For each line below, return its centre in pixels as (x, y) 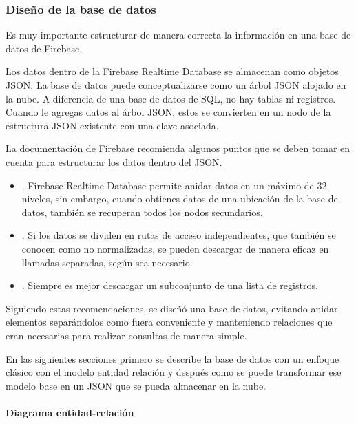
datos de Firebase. (44, 48)
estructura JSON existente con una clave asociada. (112, 125)
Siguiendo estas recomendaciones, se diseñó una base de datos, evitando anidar (172, 308)
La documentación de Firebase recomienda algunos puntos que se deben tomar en (178, 148)
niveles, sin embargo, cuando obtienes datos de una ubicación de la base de (180, 199)
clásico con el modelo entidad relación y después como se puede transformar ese (174, 372)
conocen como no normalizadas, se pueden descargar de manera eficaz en (175, 248)
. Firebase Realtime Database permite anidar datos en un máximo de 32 (174, 185)
